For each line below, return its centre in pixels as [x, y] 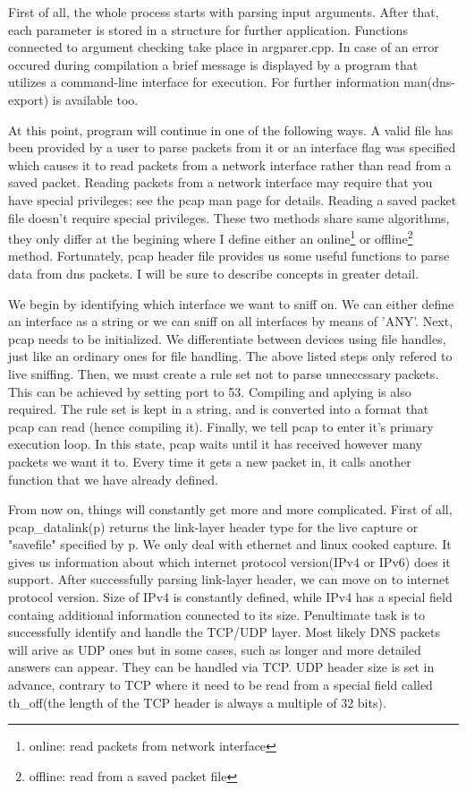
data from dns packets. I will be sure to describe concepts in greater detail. [214, 273]
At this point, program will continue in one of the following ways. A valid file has [231, 129]
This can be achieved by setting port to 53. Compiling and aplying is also [210, 391]
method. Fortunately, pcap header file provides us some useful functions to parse [229, 256]
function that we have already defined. [113, 479]
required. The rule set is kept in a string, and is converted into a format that [219, 409]
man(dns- [429, 82]
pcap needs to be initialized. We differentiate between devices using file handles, [227, 338]
